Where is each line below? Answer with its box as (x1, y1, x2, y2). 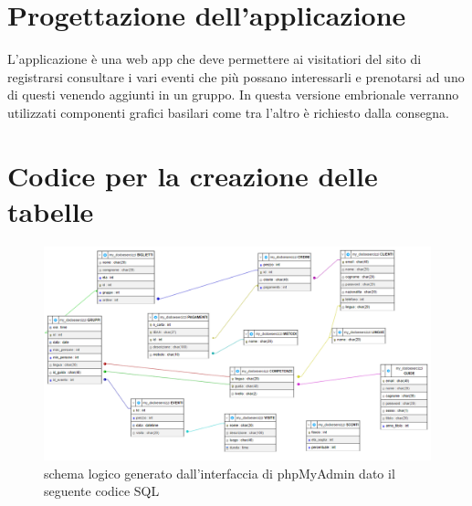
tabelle (7, 192, 94, 229)
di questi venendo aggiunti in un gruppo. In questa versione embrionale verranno (7, 85, 459, 104)
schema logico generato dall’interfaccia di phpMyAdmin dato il (44, 463, 395, 482)
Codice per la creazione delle (7, 156, 378, 194)
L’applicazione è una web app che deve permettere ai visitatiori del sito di (7, 49, 422, 69)
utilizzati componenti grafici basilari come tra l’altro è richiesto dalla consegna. (7, 102, 449, 121)
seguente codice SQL (44, 481, 160, 501)
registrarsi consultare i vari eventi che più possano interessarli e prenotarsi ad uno (7, 67, 465, 86)
